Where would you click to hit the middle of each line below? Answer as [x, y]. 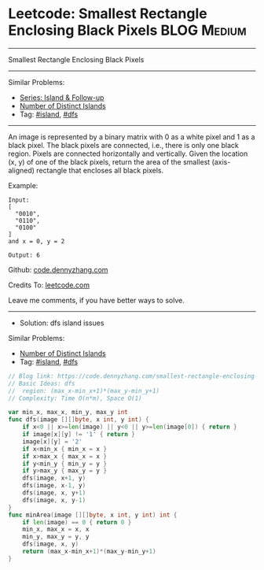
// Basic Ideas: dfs [42, 383]
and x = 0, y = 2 [37, 241]
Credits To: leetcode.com [49, 285]
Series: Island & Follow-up [62, 97]
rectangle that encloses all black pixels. [100, 170]
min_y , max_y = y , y [56, 537]
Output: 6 [24, 255]
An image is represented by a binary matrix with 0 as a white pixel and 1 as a [132, 137]
